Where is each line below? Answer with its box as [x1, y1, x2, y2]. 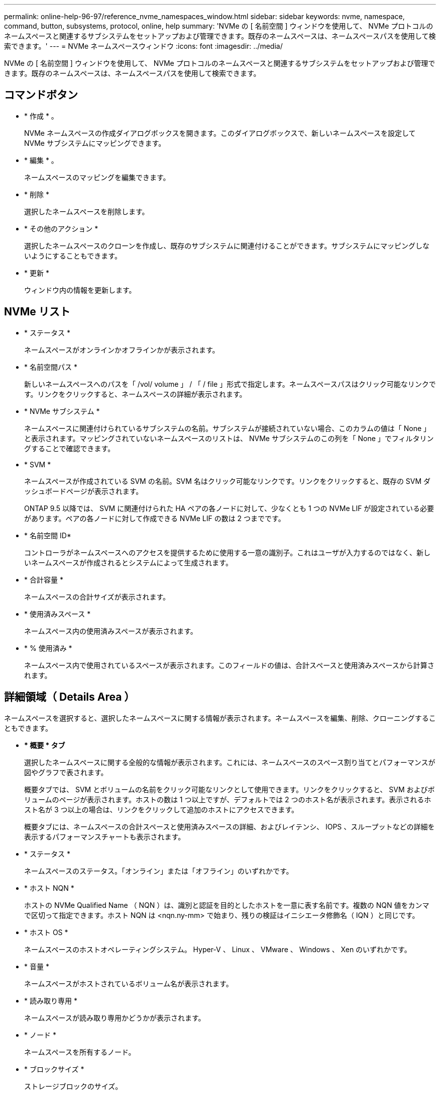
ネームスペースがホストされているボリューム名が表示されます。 [24, 979, 233, 988]
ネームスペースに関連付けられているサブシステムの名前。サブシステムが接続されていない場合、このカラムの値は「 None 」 [24, 424, 431, 433]
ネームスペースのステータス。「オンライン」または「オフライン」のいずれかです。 [24, 866, 293, 875]
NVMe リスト [4, 305, 70, 318]
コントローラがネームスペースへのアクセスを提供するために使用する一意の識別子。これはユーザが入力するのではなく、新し [24, 548, 430, 557]
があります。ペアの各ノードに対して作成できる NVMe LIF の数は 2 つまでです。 [24, 514, 285, 523]
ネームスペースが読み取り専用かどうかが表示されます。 [24, 1013, 205, 1022]
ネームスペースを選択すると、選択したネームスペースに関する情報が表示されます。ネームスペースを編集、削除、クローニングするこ [4, 713, 436, 722]
